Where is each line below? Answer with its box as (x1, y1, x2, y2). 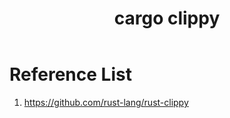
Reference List (9, 63, 132, 86)
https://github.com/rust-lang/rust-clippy (23, 96, 189, 108)
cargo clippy (113, 7, 221, 30)
